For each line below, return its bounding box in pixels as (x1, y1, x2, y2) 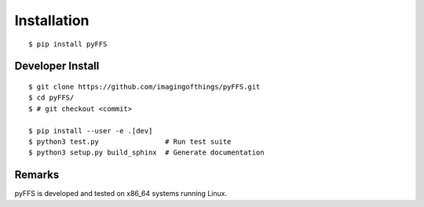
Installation (14, 12, 90, 29)
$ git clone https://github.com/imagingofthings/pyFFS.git (28, 82, 261, 91)
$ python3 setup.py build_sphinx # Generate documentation (28, 148, 265, 157)
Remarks (14, 169, 60, 182)
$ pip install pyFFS (28, 39, 108, 49)
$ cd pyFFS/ (28, 93, 75, 102)
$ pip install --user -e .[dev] (28, 126, 153, 135)
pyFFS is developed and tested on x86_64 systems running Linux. (14, 189, 228, 198)
